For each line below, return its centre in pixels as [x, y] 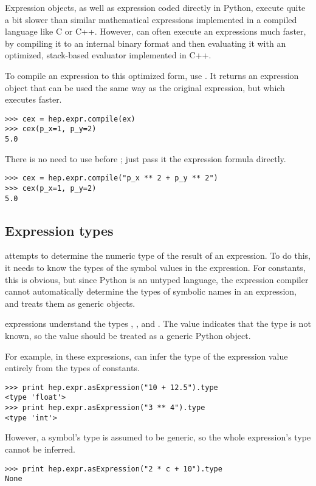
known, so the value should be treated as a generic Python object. [128, 336]
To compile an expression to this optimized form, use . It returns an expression [152, 75]
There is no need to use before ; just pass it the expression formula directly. [146, 158]
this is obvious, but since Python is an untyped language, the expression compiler [157, 279]
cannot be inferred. [40, 449]
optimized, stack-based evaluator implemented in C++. [108, 55]
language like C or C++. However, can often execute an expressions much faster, [156, 31]
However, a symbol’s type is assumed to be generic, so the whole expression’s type [158, 437]
